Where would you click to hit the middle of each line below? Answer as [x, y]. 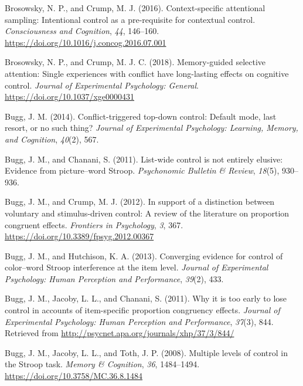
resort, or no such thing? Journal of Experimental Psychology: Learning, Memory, [151, 128]
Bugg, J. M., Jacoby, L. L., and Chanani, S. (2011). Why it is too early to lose [146, 298]
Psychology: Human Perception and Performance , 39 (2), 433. [114, 278]
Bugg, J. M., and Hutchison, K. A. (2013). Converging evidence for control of [144, 255]
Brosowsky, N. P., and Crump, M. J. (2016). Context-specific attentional [135, 8]
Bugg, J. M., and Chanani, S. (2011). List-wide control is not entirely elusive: [144, 159]
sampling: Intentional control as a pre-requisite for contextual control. [130, 19]
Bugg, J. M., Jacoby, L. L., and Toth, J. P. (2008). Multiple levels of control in [146, 352]
